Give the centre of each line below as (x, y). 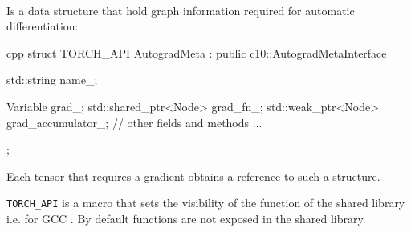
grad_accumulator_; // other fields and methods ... (134, 122)
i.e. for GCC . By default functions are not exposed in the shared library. (186, 218)
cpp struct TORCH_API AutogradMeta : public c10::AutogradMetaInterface (197, 52)
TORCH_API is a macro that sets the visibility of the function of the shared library (206, 203)
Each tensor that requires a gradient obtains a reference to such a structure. (193, 176)
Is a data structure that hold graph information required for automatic (181, 10)
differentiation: (43, 26)
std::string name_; (52, 80)
